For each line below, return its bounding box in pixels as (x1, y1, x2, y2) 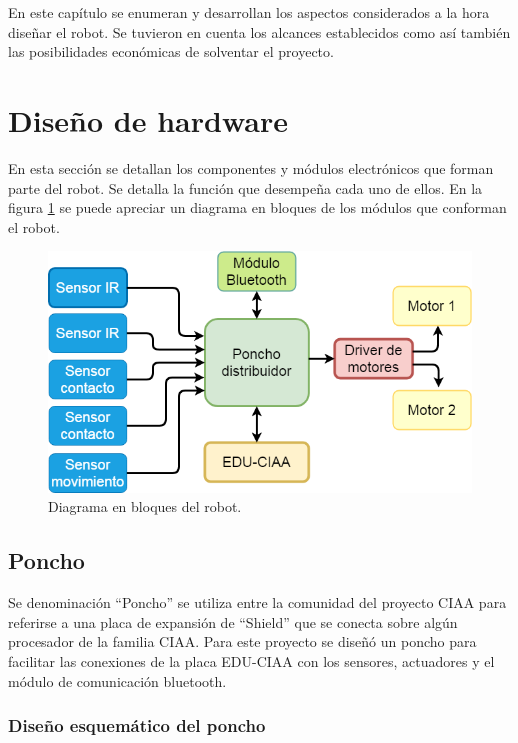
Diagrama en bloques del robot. (48, 496, 242, 517)
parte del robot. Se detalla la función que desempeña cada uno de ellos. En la (8, 177, 483, 198)
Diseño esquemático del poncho (8, 713, 266, 738)
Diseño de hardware (8, 99, 288, 140)
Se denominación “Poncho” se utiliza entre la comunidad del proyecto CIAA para (8, 592, 507, 613)
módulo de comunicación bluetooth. (8, 670, 227, 691)
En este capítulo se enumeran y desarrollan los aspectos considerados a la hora (8, 2, 490, 22)
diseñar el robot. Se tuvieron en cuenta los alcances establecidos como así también (8, 21, 511, 42)
